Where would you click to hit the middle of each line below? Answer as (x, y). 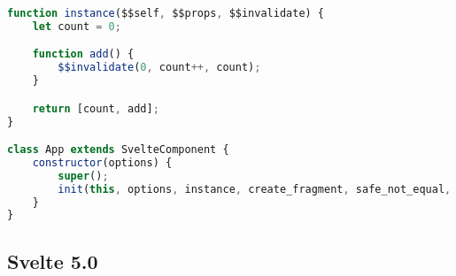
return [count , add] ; (96, 108)
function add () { (83, 54)
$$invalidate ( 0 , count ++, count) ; (159, 68)
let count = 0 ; (77, 26)
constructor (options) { (102, 162)
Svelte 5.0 (53, 261)
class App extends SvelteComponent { (118, 150)
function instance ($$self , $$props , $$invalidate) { (166, 13)
